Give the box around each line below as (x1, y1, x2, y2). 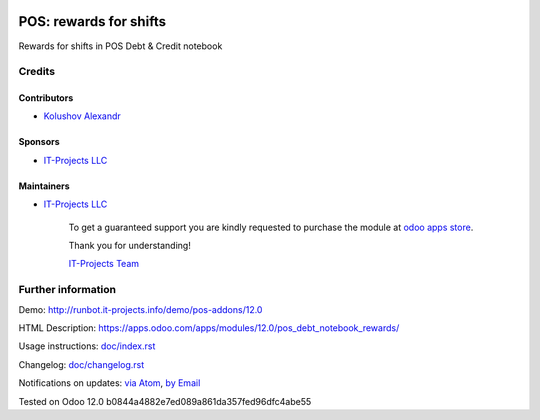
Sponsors (18, 136, 60, 148)
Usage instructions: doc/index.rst (18, 340, 156, 352)
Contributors (18, 92, 74, 104)
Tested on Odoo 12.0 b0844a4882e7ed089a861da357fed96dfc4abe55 (18, 395, 312, 407)
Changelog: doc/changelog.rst (18, 358, 145, 370)
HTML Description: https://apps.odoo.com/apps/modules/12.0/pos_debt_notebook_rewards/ (18, 321, 400, 334)
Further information (18, 283, 117, 297)
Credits (18, 65, 55, 79)
